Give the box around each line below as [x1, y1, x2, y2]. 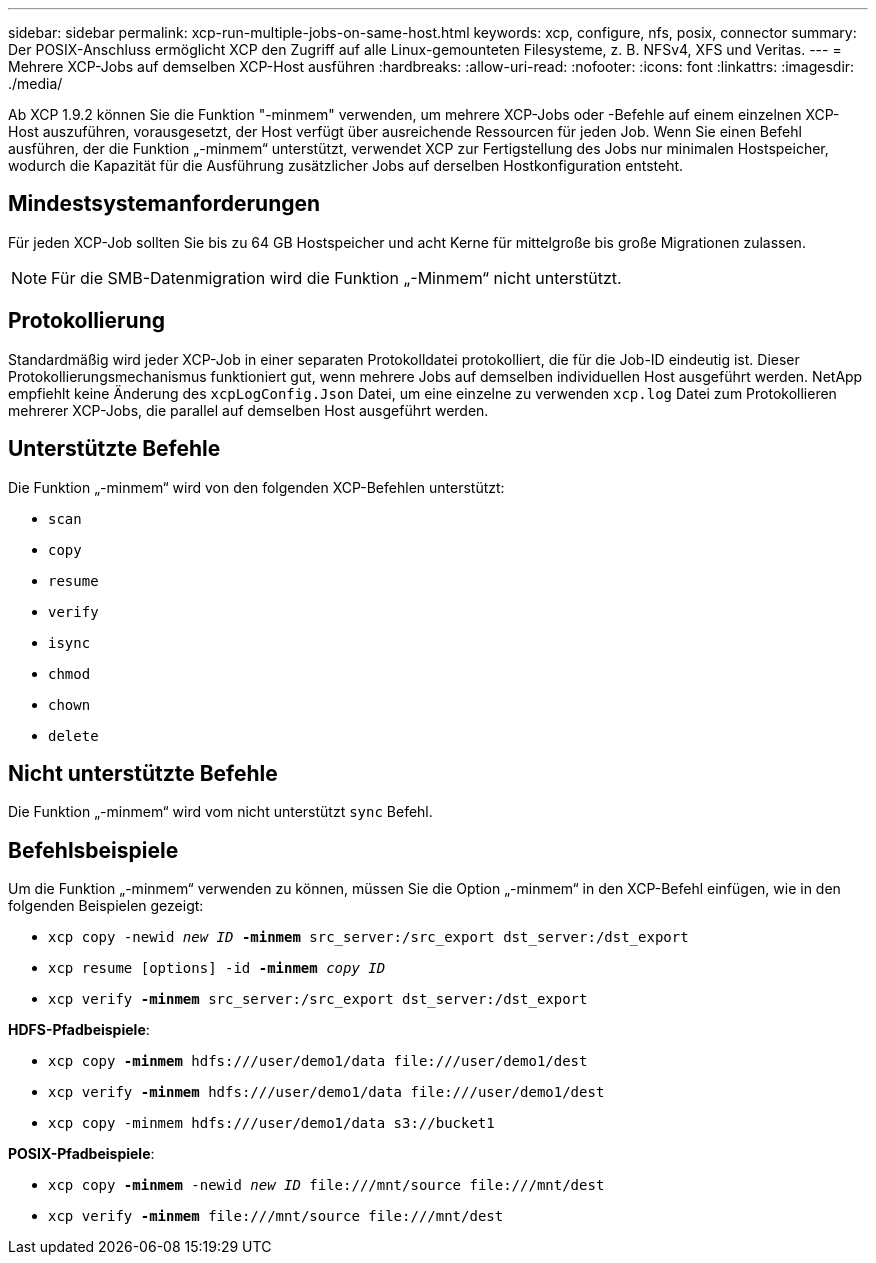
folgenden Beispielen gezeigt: [8, 897, 204, 915]
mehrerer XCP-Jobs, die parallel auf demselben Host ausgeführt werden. [8, 401, 489, 419]
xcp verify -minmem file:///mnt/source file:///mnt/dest [48, 1208, 504, 1225]
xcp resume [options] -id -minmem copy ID [48, 960, 386, 977]
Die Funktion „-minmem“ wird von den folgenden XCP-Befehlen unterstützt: [8, 478, 505, 496]
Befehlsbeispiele [8, 837, 179, 863]
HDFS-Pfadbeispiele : [8, 1021, 150, 1039]
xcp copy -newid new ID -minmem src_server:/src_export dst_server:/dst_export [48, 929, 689, 946]
